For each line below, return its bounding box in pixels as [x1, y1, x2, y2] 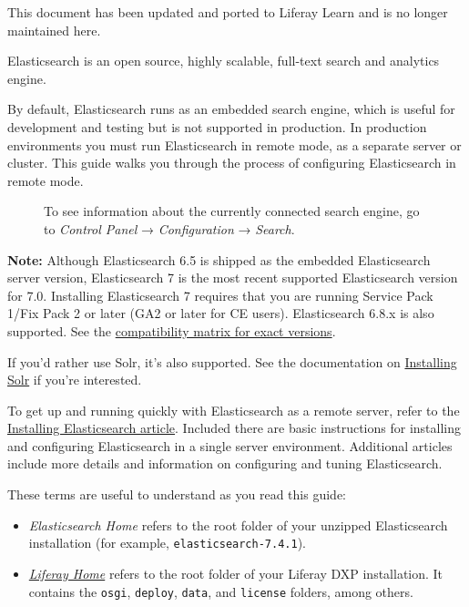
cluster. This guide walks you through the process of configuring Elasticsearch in [7, 153, 456, 172]
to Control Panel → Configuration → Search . [44, 219, 295, 238]
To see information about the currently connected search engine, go [44, 201, 420, 221]
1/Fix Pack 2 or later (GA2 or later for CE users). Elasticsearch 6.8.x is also [7, 303, 434, 323]
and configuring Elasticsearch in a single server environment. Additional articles [7, 436, 453, 455]
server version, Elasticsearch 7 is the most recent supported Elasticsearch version [7, 268, 458, 287]
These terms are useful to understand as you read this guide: [7, 485, 346, 504]
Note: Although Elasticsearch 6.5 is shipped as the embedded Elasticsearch [7, 250, 431, 269]
